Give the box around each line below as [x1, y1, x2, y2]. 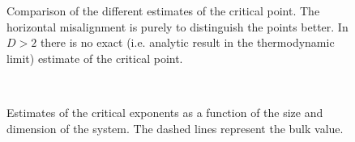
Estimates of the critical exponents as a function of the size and [6, 103, 323, 120]
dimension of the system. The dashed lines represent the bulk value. [6, 119, 344, 136]
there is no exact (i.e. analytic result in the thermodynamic [40, 34, 335, 51]
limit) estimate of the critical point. [6, 49, 183, 66]
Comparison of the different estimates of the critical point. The [6, 2, 320, 19]
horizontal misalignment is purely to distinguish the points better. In [6, 18, 349, 35]
